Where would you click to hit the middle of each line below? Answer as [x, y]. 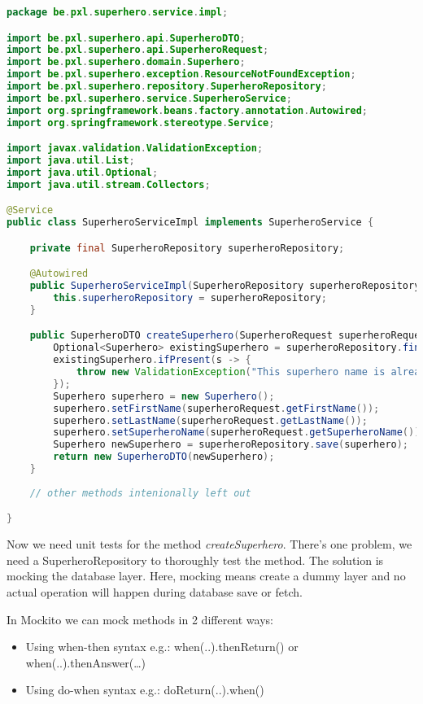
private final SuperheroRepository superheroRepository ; [187, 248]
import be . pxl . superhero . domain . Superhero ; [126, 62]
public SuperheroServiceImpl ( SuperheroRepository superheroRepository [225, 286]
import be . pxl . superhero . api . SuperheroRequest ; [138, 50]
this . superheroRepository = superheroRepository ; [190, 298]
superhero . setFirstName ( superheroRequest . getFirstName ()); [216, 408]
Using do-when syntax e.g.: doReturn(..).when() [145, 690]
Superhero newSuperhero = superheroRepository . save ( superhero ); [231, 445]
